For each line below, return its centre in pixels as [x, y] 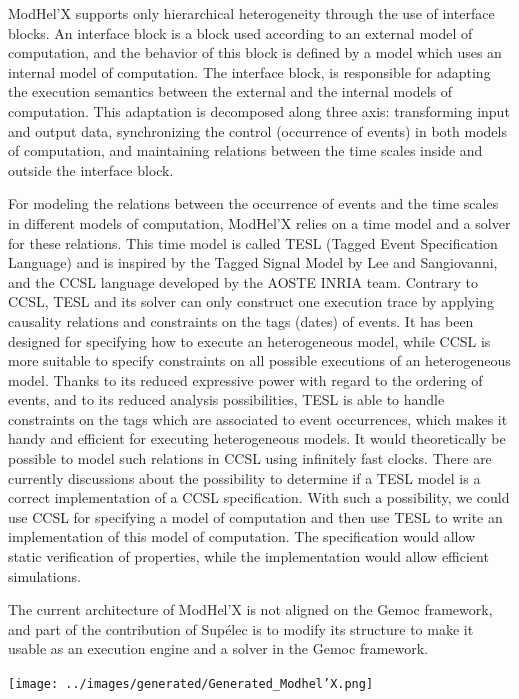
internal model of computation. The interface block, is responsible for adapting [249, 71]
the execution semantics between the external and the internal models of [230, 91]
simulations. [44, 575]
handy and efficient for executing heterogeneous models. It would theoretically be [257, 438]
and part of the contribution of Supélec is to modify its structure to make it [241, 628]
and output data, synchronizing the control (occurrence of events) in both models [257, 130]
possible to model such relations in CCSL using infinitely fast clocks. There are [250, 458]
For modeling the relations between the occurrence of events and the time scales [253, 203]
